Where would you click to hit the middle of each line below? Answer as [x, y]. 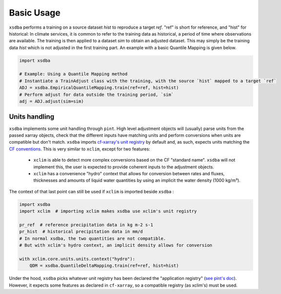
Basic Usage [35, 13]
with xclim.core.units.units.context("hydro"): [77, 259]
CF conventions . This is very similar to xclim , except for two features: [80, 149]
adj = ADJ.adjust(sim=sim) [51, 101]
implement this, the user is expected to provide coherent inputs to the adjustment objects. [124, 167]
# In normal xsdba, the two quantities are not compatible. [93, 238]
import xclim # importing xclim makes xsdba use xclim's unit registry [108, 211]
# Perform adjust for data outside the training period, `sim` [97, 94]
